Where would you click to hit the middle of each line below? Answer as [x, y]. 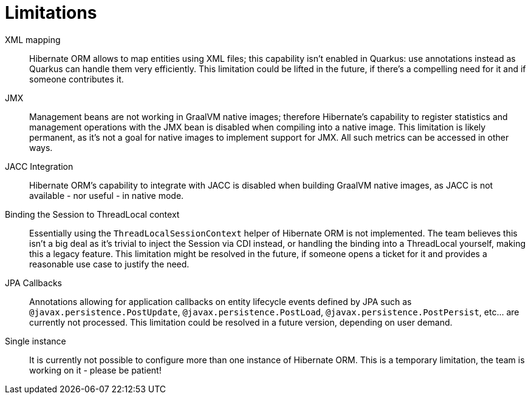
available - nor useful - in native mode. [107, 195]
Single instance [36, 341]
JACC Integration [39, 166]
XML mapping [33, 39]
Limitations [51, 13]
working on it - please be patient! [95, 370]
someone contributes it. [77, 79]
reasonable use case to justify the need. [109, 264]
